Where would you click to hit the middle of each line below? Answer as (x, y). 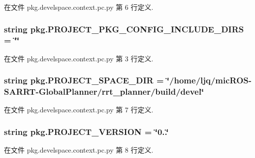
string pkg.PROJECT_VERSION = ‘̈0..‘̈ (86, 131)
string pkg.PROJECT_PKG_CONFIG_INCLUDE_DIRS (124, 29)
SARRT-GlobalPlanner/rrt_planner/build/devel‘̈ (104, 92)
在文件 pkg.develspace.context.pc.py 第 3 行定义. (79, 58)
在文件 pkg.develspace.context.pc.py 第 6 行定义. (79, 7)
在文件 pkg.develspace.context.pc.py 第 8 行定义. (79, 150)
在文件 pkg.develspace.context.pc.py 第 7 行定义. (79, 110)
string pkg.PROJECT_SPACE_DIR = (84, 80)
